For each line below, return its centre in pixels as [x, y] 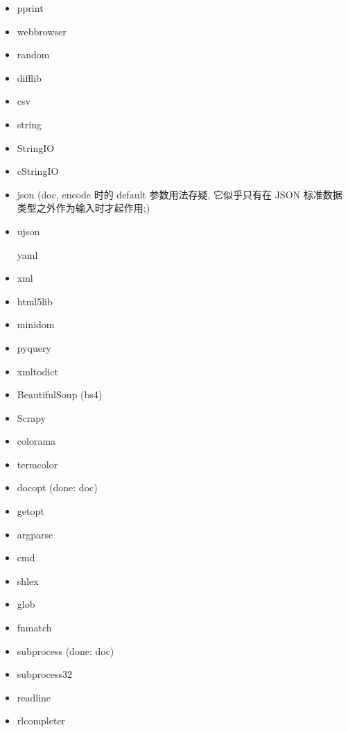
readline [34, 697]
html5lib [35, 301]
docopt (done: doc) [57, 487]
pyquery [34, 347]
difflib [29, 77]
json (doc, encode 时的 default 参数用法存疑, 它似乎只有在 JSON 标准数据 [180, 194]
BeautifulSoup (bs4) [60, 394]
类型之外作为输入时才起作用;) [84, 208]
